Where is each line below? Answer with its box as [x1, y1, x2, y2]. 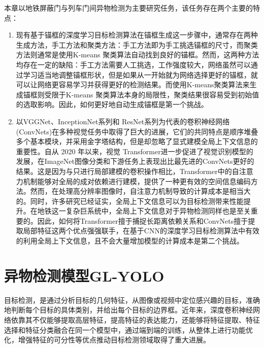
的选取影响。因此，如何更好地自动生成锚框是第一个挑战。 [16, 99, 208, 110]
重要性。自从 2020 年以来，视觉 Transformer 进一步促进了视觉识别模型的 [16, 146, 253, 156]
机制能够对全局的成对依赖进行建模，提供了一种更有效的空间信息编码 [23, 176, 251, 186]
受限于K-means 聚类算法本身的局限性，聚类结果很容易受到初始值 [44, 89, 259, 99]
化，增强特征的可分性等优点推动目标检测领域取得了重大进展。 [4, 334, 210, 345]
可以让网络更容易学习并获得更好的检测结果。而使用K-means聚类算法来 [16, 79, 250, 90]
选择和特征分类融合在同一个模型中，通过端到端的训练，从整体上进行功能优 [4, 324, 253, 335]
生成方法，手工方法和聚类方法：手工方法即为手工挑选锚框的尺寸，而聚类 [16, 39, 258, 50]
